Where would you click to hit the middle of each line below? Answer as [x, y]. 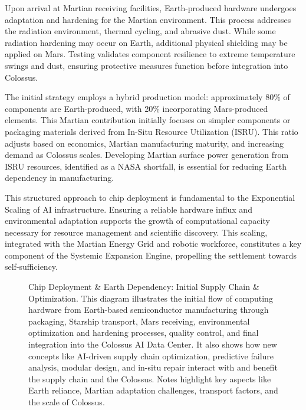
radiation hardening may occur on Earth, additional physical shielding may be [146, 42]
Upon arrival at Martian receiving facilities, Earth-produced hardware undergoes [151, 8]
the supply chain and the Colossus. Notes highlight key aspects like [150, 378]
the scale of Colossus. [67, 402]
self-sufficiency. [31, 267]
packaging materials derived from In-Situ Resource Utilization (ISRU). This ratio [152, 131]
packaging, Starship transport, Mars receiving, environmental [139, 321]
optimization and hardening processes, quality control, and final [144, 333]
